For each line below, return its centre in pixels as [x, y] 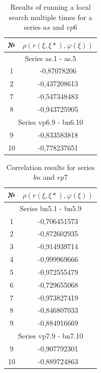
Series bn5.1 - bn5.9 [50, 208]
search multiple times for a [50, 17]
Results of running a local [50, 7]
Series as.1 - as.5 [50, 58]
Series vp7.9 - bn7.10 [50, 336]
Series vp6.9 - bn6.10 [50, 122]
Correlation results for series [50, 167]
